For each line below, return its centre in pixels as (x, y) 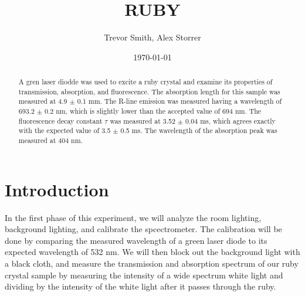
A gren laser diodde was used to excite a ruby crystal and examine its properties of (145, 82)
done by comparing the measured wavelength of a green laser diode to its (136, 240)
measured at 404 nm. (50, 140)
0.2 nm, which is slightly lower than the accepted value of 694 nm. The (153, 111)
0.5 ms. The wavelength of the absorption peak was (199, 130)
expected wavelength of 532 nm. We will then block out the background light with (152, 252)
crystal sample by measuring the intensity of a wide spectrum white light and (144, 275)
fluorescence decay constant (60, 120)
